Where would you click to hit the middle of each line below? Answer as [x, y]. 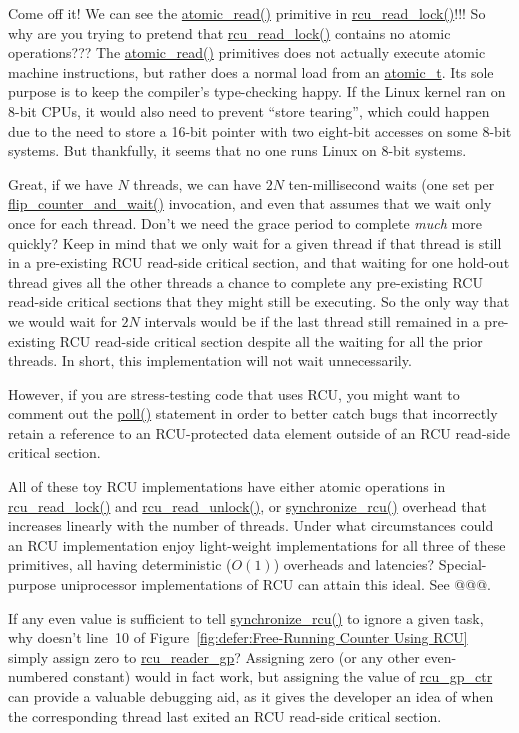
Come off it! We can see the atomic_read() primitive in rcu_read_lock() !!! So [247, 13]
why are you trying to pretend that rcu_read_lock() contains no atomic [229, 32]
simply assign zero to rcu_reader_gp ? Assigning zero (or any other [214, 656]
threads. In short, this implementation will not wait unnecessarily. [210, 360]
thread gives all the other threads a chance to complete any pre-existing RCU [245, 281]
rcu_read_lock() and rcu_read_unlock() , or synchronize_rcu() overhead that [247, 505]
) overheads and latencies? [354, 564]
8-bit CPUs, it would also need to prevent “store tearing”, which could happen [249, 110]
